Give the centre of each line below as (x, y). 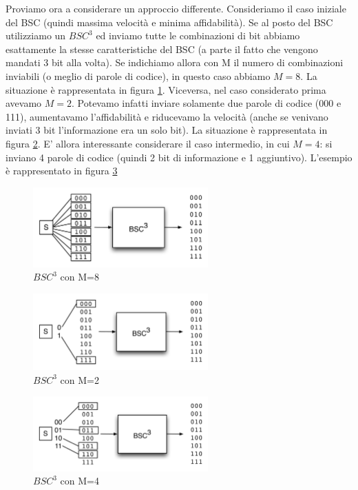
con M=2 (80, 379)
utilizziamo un (36, 35)
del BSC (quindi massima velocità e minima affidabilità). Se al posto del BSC (169, 22)
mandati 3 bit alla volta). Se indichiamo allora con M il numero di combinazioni (175, 62)
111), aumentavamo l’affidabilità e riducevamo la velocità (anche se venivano (167, 116)
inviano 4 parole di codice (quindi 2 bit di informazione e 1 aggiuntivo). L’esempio (179, 157)
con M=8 (80, 277)
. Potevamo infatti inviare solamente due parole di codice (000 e (207, 103)
